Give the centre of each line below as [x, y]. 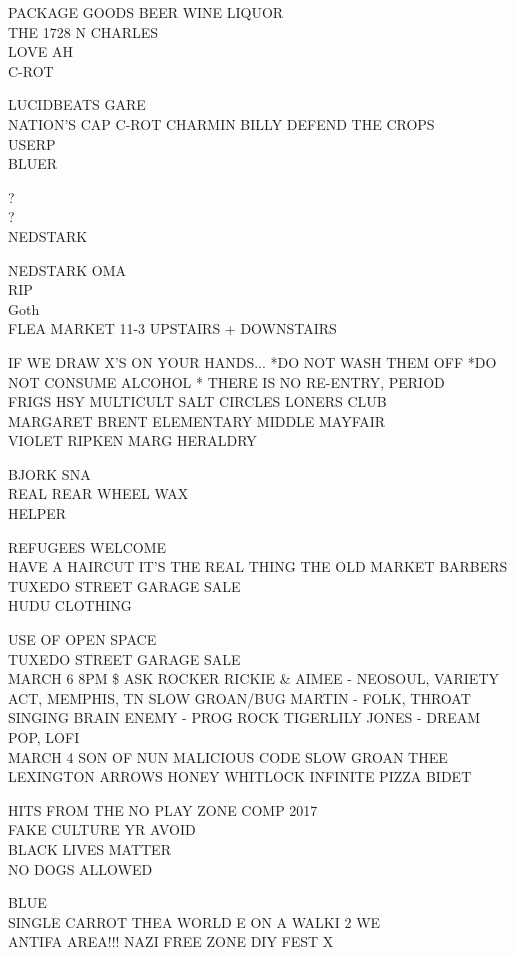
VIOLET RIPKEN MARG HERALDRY [132, 440]
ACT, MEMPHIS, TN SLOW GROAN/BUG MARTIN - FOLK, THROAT [239, 697]
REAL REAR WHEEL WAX [98, 493]
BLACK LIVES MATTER [89, 848]
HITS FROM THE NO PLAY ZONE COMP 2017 [163, 809]
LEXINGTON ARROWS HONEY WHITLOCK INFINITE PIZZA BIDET [240, 776]
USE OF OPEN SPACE [82, 639]
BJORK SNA [49, 473]
